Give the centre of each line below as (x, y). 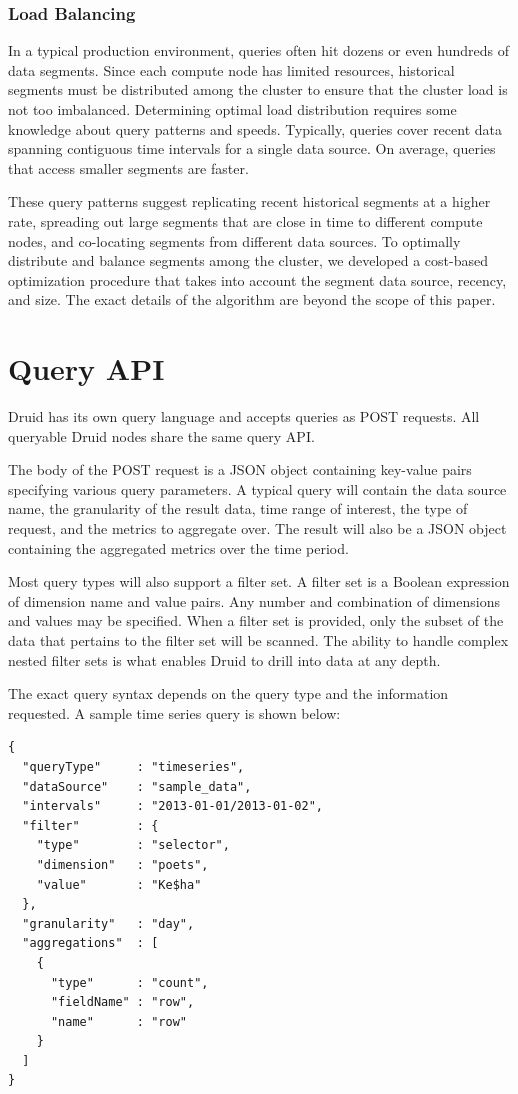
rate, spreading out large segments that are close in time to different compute (245, 220)
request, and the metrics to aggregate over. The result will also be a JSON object (257, 528)
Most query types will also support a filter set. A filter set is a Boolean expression (259, 581)
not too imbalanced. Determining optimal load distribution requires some (232, 109)
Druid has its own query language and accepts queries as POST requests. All (244, 416)
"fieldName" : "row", (122, 1002)
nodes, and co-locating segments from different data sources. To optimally (234, 240)
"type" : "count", (129, 982)
